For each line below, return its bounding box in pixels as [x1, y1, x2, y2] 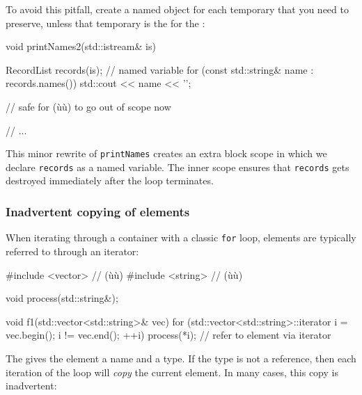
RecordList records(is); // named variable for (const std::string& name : [6, 62, 314, 76]
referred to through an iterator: [6, 243, 139, 258]
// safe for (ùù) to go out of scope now [6, 99, 171, 113]
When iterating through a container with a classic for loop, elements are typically [6, 230, 356, 245]
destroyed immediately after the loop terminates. [6, 173, 214, 188]
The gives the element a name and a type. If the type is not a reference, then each [6, 350, 356, 365]
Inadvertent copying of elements [6, 202, 190, 220]
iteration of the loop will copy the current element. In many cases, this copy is [6, 364, 338, 379]
